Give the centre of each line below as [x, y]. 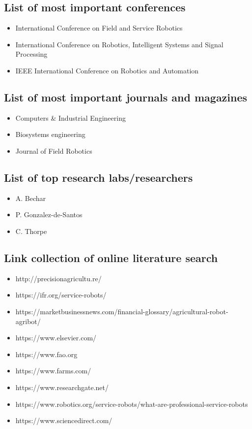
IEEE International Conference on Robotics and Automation [107, 70]
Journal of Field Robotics [54, 150]
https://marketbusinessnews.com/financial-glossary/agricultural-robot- [122, 311]
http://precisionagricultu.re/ [58, 278]
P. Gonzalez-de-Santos [49, 214]
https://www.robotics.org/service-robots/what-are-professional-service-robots [132, 404]
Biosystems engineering [50, 134]
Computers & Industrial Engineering [70, 117]
